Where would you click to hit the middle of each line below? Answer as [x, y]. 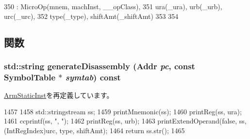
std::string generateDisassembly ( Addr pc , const [100, 66]
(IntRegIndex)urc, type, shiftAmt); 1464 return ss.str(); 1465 [94, 130]
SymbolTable [30, 77]
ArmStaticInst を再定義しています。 [59, 95]
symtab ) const [93, 77]
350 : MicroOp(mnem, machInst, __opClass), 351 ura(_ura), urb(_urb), [113, 6]
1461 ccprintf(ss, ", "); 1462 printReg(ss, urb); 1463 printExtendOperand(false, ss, [125, 121]
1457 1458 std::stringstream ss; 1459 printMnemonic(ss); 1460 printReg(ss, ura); [123, 111]
